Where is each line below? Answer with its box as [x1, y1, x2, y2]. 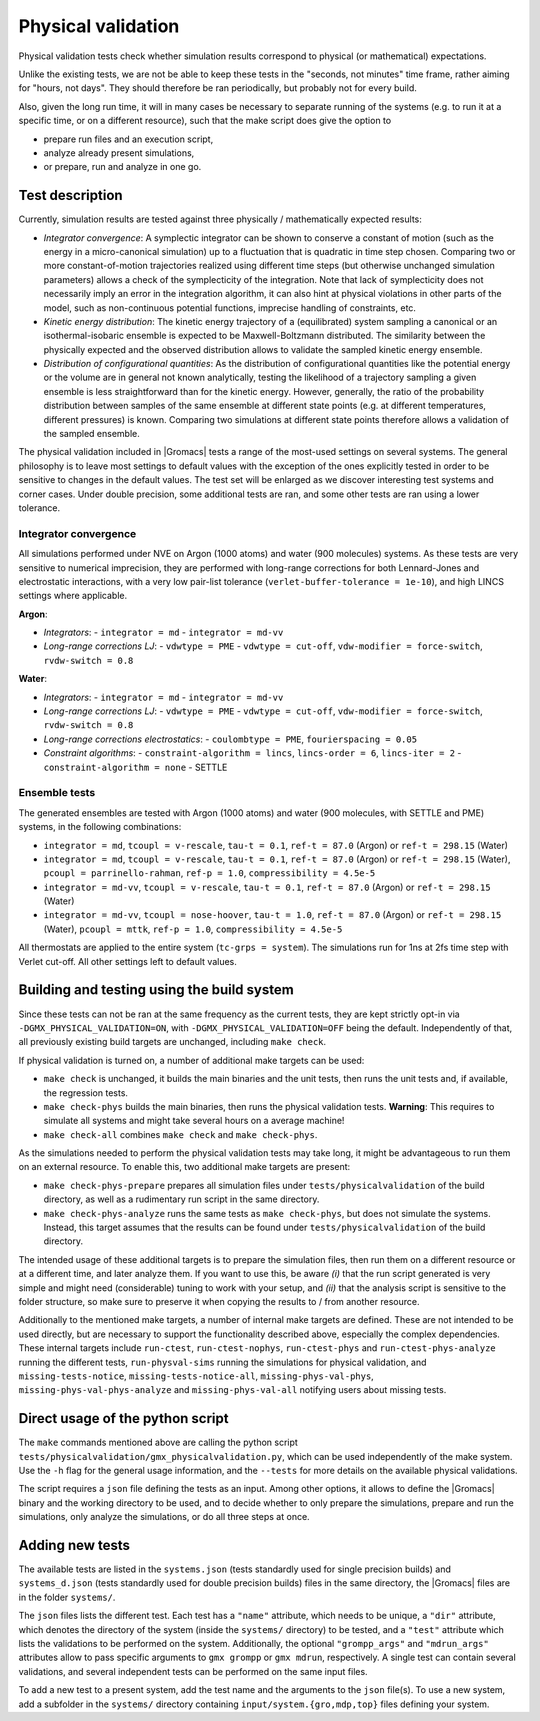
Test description [18, 187, 124, 204]
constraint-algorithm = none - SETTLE [43, 761, 228, 773]
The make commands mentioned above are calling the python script [18, 1436, 299, 1449]
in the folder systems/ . [18, 1591, 116, 1603]
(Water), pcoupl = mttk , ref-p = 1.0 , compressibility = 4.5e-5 [43, 923, 343, 935]
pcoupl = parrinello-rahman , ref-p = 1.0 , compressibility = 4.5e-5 [43, 867, 376, 879]
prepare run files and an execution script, [43, 133, 214, 145]
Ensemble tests [18, 786, 96, 800]
